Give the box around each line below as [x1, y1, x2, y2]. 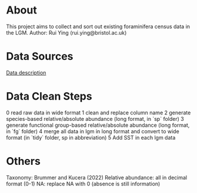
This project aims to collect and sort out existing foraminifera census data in [6, 23, 190, 30]
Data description [6, 69, 46, 76]
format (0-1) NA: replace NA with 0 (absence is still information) [6, 180, 161, 187]
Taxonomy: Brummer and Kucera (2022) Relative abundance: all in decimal [6, 174, 187, 181]
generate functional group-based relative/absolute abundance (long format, [6, 121, 190, 128]
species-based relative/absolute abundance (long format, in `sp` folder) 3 [6, 115, 184, 122]
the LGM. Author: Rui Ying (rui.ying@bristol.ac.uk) [6, 29, 127, 36]
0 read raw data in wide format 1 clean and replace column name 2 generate [6, 109, 191, 116]
